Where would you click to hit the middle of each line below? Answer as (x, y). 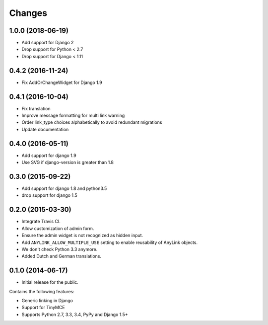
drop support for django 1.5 (49, 195)
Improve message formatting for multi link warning (73, 116)
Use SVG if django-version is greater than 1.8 (68, 162)
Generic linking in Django (47, 300)
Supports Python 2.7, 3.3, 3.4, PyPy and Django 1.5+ (75, 314)
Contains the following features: (42, 291)
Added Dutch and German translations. (62, 256)
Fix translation (36, 108)
